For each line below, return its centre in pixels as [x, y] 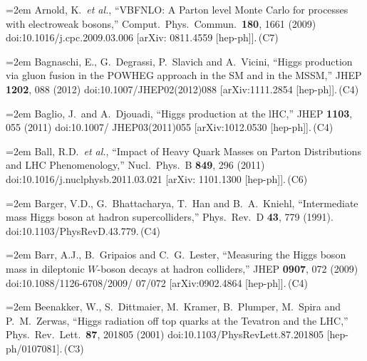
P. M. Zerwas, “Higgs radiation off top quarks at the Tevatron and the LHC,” [177, 320]
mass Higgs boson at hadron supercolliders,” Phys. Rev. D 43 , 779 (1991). [170, 217]
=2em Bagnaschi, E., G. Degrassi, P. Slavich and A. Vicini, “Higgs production [179, 61]
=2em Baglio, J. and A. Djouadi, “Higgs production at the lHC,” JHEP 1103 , [179, 113]
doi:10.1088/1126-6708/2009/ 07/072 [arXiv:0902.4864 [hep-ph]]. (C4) [157, 282]
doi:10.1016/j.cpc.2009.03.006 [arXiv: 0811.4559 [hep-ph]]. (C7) [142, 37]
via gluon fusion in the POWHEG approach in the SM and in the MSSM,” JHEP [184, 75]
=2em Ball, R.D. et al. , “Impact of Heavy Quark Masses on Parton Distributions [183, 151]
